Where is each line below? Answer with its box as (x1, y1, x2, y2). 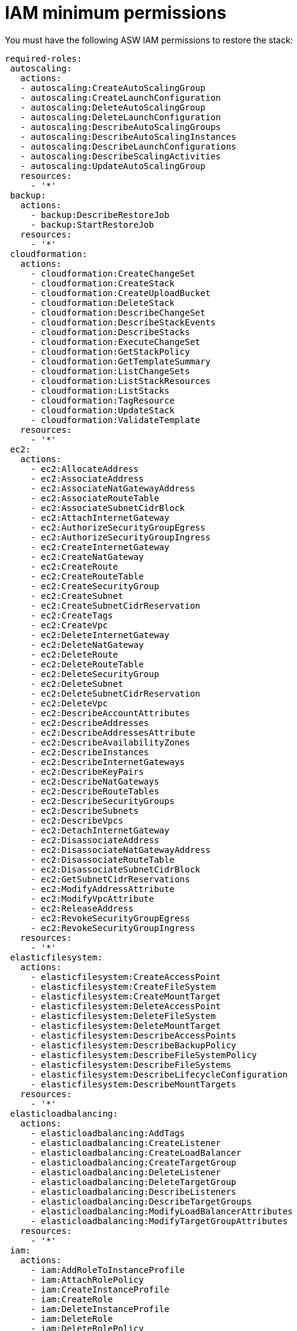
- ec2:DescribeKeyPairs (30, 766, 144, 777)
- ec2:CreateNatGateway (30, 551, 144, 562)
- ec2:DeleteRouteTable (30, 659, 144, 669)
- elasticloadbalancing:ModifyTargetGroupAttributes (30, 1216, 288, 1226)
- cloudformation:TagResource (30, 395, 175, 405)
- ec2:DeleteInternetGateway (30, 629, 170, 640)
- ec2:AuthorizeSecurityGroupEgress (30, 522, 206, 532)
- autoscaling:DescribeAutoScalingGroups (20, 121, 221, 132)
